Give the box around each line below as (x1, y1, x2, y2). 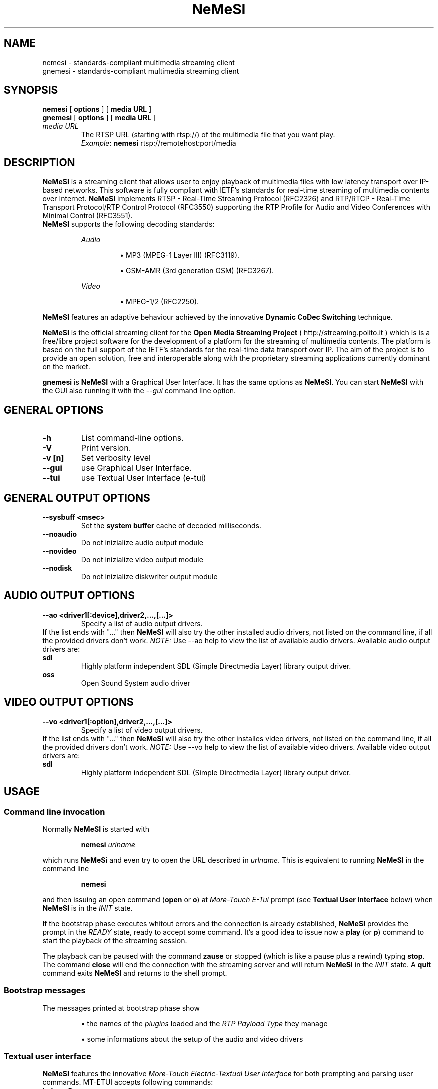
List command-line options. (81, 433, 184, 443)
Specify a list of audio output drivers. (81, 619, 203, 628)
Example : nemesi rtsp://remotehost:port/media (81, 139, 236, 148)
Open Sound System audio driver (81, 678, 190, 687)
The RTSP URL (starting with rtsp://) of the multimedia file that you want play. (81, 130, 335, 139)
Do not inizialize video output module (81, 555, 203, 564)
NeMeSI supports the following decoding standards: (42, 220, 215, 229)
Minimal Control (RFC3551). (42, 211, 133, 220)
